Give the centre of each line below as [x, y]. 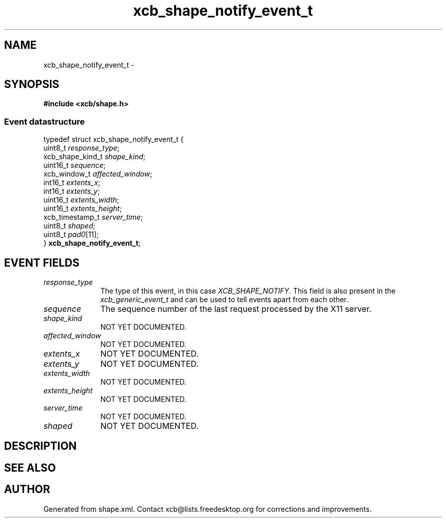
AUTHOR [27, 489]
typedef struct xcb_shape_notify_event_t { [114, 139]
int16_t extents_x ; [72, 183]
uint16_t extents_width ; [81, 200]
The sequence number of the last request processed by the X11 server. [236, 309]
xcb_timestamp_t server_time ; [93, 217]
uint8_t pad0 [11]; [71, 235]
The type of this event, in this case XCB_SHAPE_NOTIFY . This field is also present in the [248, 291]
